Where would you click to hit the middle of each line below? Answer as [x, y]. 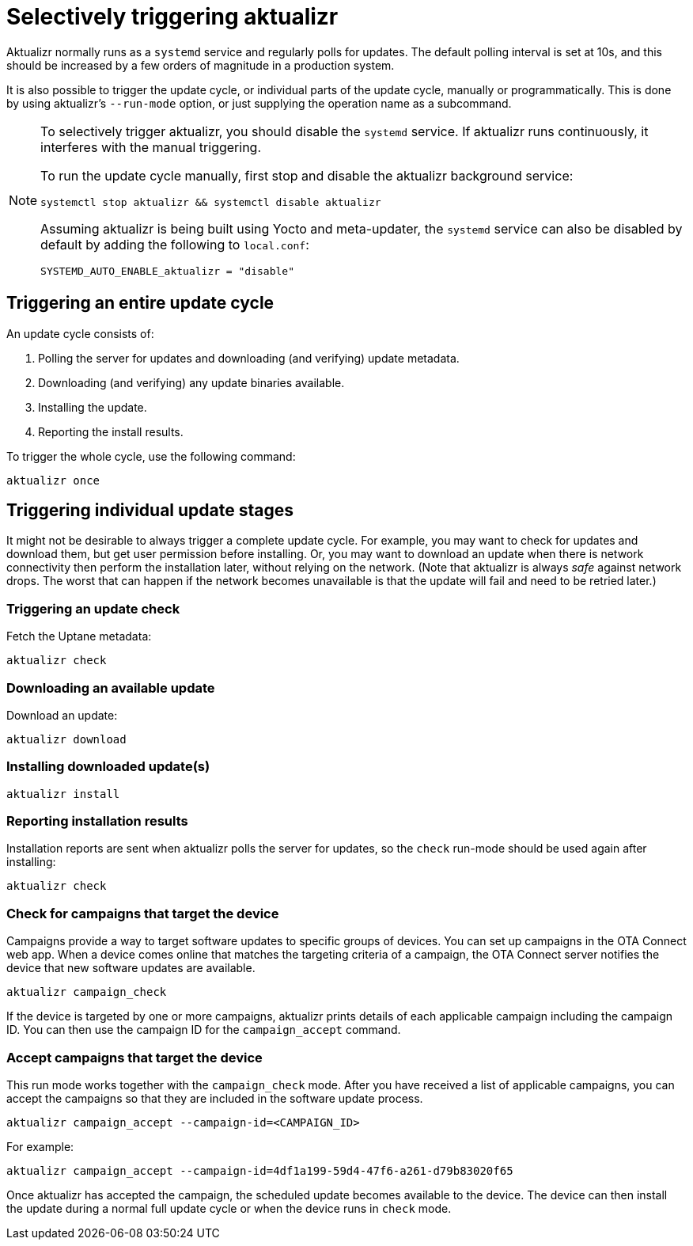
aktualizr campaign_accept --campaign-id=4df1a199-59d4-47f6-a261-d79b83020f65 [260, 1170]
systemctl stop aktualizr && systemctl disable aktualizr [211, 202]
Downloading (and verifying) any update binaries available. [191, 382]
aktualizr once [53, 480]
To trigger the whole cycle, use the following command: [151, 456]
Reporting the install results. [111, 431]
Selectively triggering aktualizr [172, 17]
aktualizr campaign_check [87, 992]
